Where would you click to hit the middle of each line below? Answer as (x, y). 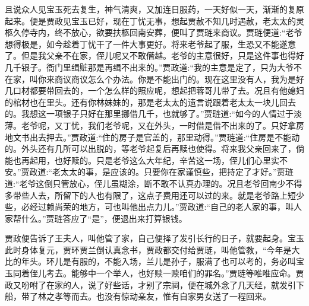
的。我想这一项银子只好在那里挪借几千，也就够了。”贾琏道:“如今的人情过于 (149, 114)
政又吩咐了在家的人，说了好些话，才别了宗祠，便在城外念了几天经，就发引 (150, 284)
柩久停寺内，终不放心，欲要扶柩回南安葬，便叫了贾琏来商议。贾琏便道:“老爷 (154, 32)
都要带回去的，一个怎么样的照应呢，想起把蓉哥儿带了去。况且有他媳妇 (167, 90)
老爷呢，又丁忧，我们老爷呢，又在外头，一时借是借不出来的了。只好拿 (158, 125)
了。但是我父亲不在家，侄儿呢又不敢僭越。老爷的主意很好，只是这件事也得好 (154, 55)
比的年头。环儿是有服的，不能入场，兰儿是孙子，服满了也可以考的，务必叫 (150, 261)
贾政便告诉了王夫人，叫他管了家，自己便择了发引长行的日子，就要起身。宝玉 (154, 238)
